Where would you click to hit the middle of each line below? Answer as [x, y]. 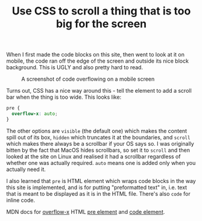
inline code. [21, 200]
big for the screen [101, 24]
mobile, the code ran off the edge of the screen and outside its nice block [97, 61]
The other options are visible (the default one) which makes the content [97, 131]
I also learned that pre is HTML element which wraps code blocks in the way [101, 181]
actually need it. [26, 169]
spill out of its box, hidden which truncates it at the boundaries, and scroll [98, 137]
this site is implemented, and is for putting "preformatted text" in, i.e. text [97, 187]
